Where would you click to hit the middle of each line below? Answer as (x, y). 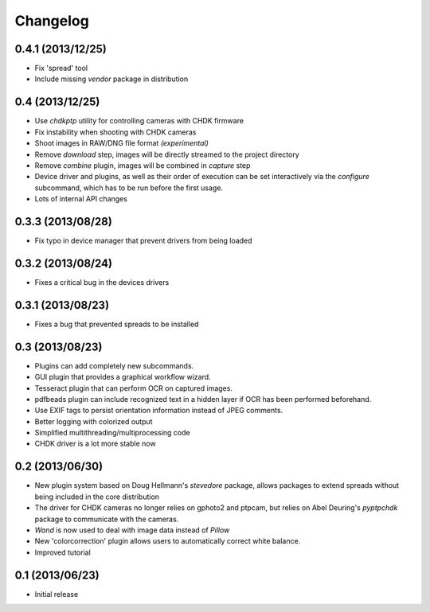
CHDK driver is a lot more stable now (95, 444)
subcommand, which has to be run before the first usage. (129, 188)
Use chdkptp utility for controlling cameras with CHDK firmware (139, 121)
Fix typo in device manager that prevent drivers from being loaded (143, 240)
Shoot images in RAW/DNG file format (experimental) (121, 143)
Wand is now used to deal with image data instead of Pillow (132, 530)
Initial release (57, 594)
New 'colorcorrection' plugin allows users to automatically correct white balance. (168, 541)
